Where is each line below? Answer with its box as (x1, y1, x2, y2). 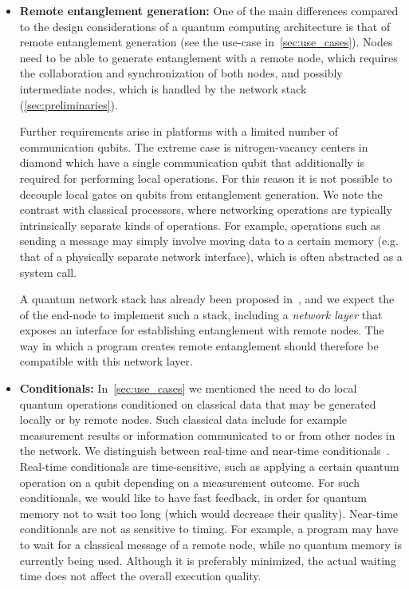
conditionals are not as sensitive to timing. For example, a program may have (19, 520, 399, 537)
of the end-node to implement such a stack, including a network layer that (19, 306, 383, 322)
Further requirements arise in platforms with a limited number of (19, 123, 339, 140)
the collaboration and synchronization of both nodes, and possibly (19, 65, 343, 81)
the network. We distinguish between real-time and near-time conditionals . (19, 442, 390, 459)
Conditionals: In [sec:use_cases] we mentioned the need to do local (19, 380, 357, 397)
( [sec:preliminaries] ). (19, 96, 118, 113)
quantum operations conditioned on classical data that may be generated (19, 395, 376, 412)
